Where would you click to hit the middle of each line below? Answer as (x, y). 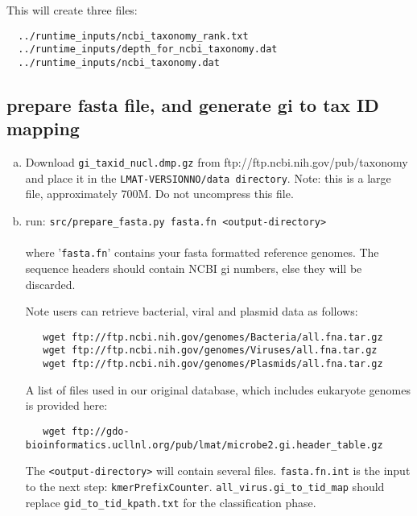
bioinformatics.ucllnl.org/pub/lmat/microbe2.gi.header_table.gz (204, 445)
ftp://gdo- (101, 431)
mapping (43, 128)
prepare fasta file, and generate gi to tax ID (193, 104)
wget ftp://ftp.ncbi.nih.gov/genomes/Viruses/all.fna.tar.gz (210, 351)
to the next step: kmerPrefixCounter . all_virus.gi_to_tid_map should (205, 486)
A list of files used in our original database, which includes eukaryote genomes (218, 389)
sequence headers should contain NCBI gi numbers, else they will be (194, 268)
